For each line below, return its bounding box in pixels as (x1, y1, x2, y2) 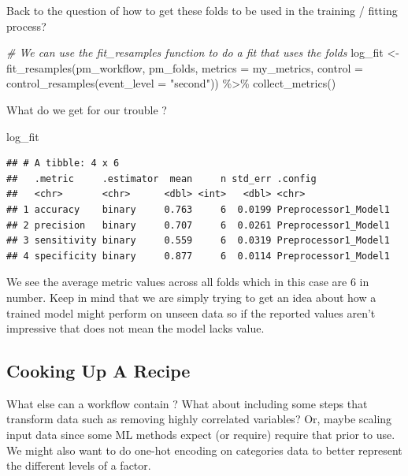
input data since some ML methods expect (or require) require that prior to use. (6, 426, 395, 443)
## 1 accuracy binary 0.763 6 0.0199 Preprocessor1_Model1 (6, 203, 390, 215)
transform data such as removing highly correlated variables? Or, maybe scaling (6, 411, 392, 427)
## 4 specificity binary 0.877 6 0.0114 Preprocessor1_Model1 (6, 250, 390, 262)
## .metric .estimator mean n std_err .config (6, 173, 317, 184)
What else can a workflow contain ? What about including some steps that (6, 395, 368, 411)
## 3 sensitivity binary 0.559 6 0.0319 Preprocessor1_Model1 (6, 235, 390, 247)
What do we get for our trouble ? (6, 101, 167, 117)
